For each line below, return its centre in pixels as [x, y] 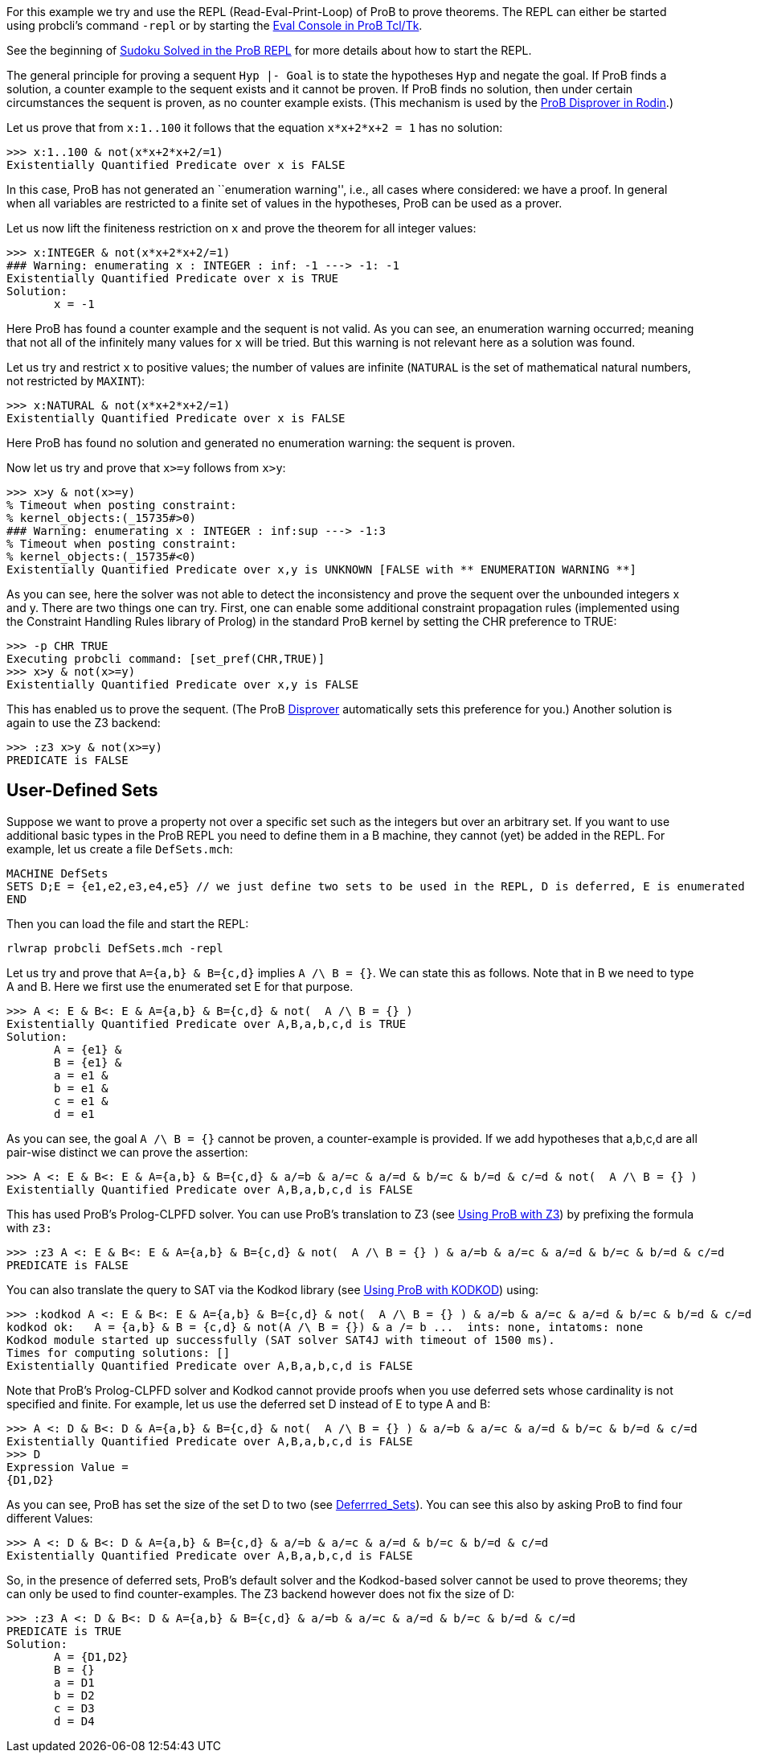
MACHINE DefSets [57, 873]
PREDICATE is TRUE [64, 1631]
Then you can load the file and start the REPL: [128, 923]
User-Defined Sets [82, 791]
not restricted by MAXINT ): [76, 381]
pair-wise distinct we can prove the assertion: [127, 1152]
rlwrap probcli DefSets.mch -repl [115, 948]
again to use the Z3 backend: [84, 723]
